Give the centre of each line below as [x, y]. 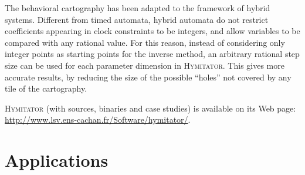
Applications [57, 160]
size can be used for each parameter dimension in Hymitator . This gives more [145, 65]
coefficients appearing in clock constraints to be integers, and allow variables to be [152, 31]
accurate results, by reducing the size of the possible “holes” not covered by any [148, 77]
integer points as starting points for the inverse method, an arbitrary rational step [152, 54]
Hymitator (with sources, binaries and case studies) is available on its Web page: [150, 108]
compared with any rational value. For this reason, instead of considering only [145, 42]
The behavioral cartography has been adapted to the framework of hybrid [138, 8]
